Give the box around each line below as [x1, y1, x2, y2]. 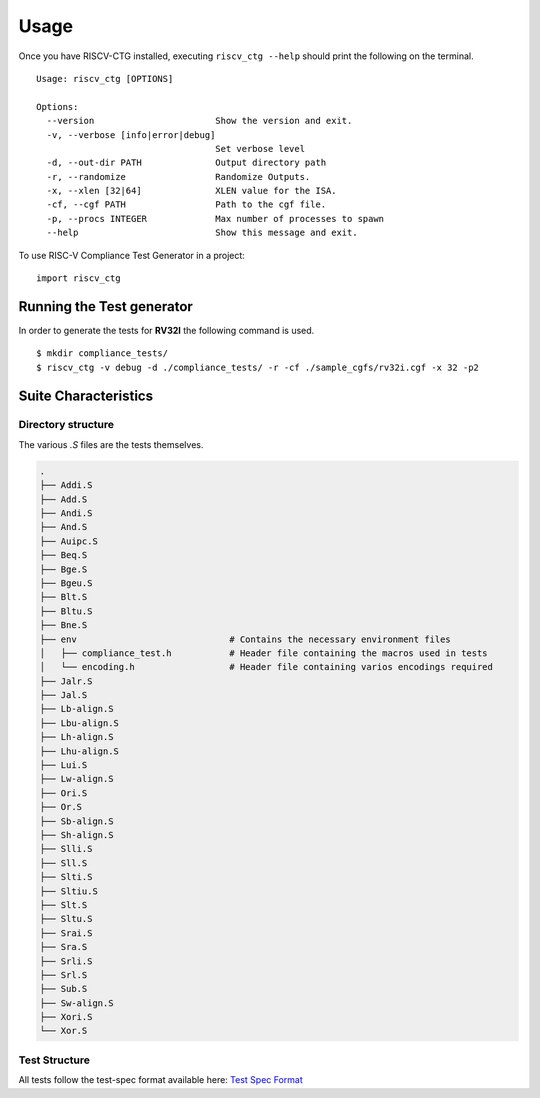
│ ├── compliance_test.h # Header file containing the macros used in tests [39, 647, 489, 659]
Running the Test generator [18, 298, 194, 315]
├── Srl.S [39, 969, 88, 980]
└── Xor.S [39, 1025, 88, 1037]
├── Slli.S [39, 843, 93, 855]
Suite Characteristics [18, 387, 154, 404]
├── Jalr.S [39, 675, 93, 687]
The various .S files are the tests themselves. [18, 438, 204, 450]
